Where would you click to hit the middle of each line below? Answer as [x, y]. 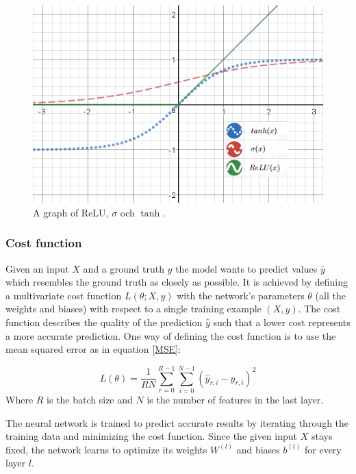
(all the [330, 295]
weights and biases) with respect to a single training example [133, 309]
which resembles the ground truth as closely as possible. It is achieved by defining [177, 282]
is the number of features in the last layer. [235, 399]
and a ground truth [124, 268]
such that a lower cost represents [282, 322]
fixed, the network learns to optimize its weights [106, 449]
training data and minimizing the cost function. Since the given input [152, 436]
